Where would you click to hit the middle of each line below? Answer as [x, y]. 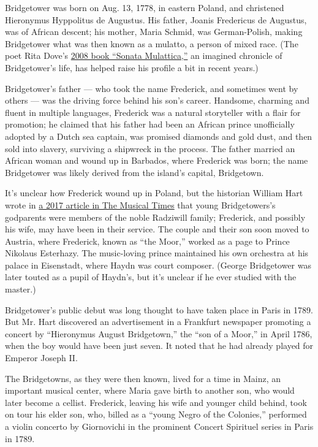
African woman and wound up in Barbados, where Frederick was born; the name [157, 160]
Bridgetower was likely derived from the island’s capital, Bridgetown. [134, 172]
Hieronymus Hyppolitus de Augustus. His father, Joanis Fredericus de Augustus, [156, 19]
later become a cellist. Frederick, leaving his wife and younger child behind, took [156, 402]
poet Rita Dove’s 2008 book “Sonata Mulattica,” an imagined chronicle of [144, 55]
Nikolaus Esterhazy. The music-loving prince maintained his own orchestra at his [157, 253]
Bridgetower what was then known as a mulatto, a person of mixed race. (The [152, 43]
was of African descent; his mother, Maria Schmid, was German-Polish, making [154, 32]
